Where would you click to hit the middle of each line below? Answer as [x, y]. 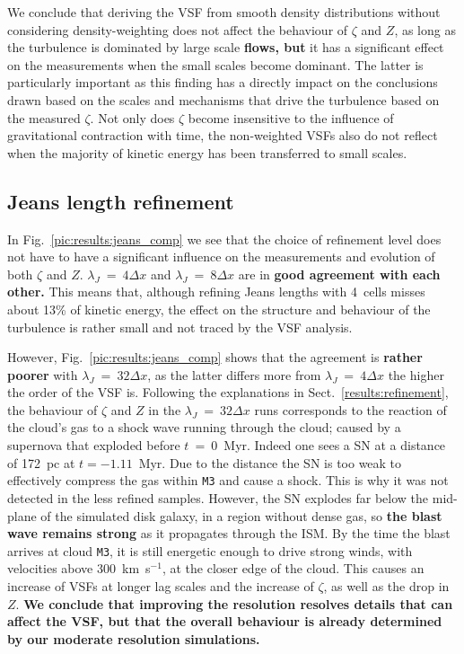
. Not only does [132, 117]
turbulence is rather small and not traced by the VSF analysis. [180, 327]
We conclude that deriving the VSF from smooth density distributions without [224, 12]
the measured [44, 117]
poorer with [43, 374]
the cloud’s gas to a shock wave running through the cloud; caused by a [204, 427]
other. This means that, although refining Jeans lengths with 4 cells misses [216, 292]
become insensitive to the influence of [291, 117]
